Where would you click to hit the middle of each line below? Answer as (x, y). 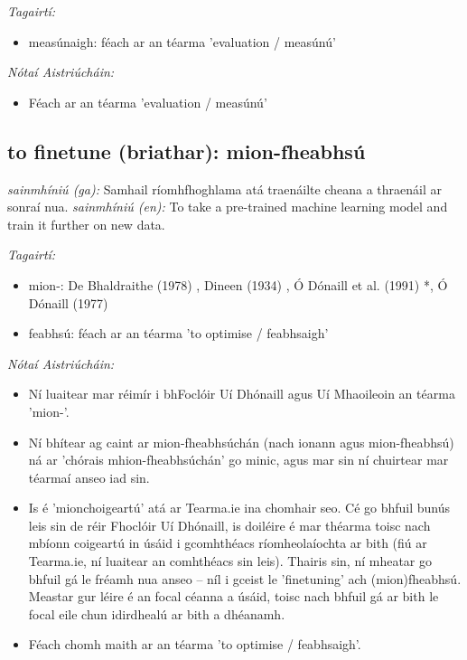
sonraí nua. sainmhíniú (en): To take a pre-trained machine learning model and (228, 207)
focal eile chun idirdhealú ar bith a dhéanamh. (157, 613)
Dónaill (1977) (68, 302)
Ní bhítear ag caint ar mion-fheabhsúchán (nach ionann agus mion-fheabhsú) (241, 442)
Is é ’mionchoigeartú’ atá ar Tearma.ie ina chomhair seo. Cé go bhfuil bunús (239, 508)
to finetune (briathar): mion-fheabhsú (187, 151)
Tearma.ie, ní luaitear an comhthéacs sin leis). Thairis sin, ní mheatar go (230, 561)
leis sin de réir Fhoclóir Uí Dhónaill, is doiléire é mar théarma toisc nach (229, 525)
